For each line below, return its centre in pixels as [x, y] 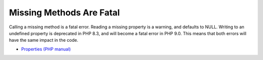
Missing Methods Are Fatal [65, 12]
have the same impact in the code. [44, 40]
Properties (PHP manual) [46, 49]
